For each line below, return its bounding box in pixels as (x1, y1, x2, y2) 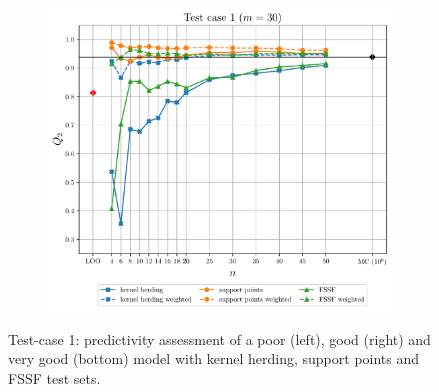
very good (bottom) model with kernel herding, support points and (8, 348, 420, 369)
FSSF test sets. (8, 367, 101, 388)
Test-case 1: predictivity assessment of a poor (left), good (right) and (8, 328, 431, 349)
